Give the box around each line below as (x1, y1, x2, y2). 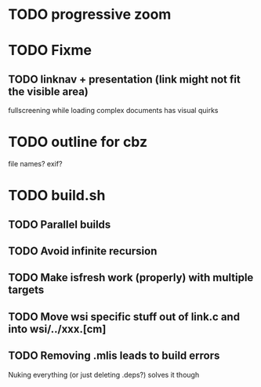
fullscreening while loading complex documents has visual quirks (8, 106, 219, 115)
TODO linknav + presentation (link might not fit (8, 72, 241, 86)
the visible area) (8, 85, 89, 98)
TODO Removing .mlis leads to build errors (8, 349, 220, 363)
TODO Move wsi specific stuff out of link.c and (8, 310, 241, 323)
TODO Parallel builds (8, 217, 111, 231)
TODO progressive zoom (8, 5, 172, 24)
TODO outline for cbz (8, 133, 147, 151)
